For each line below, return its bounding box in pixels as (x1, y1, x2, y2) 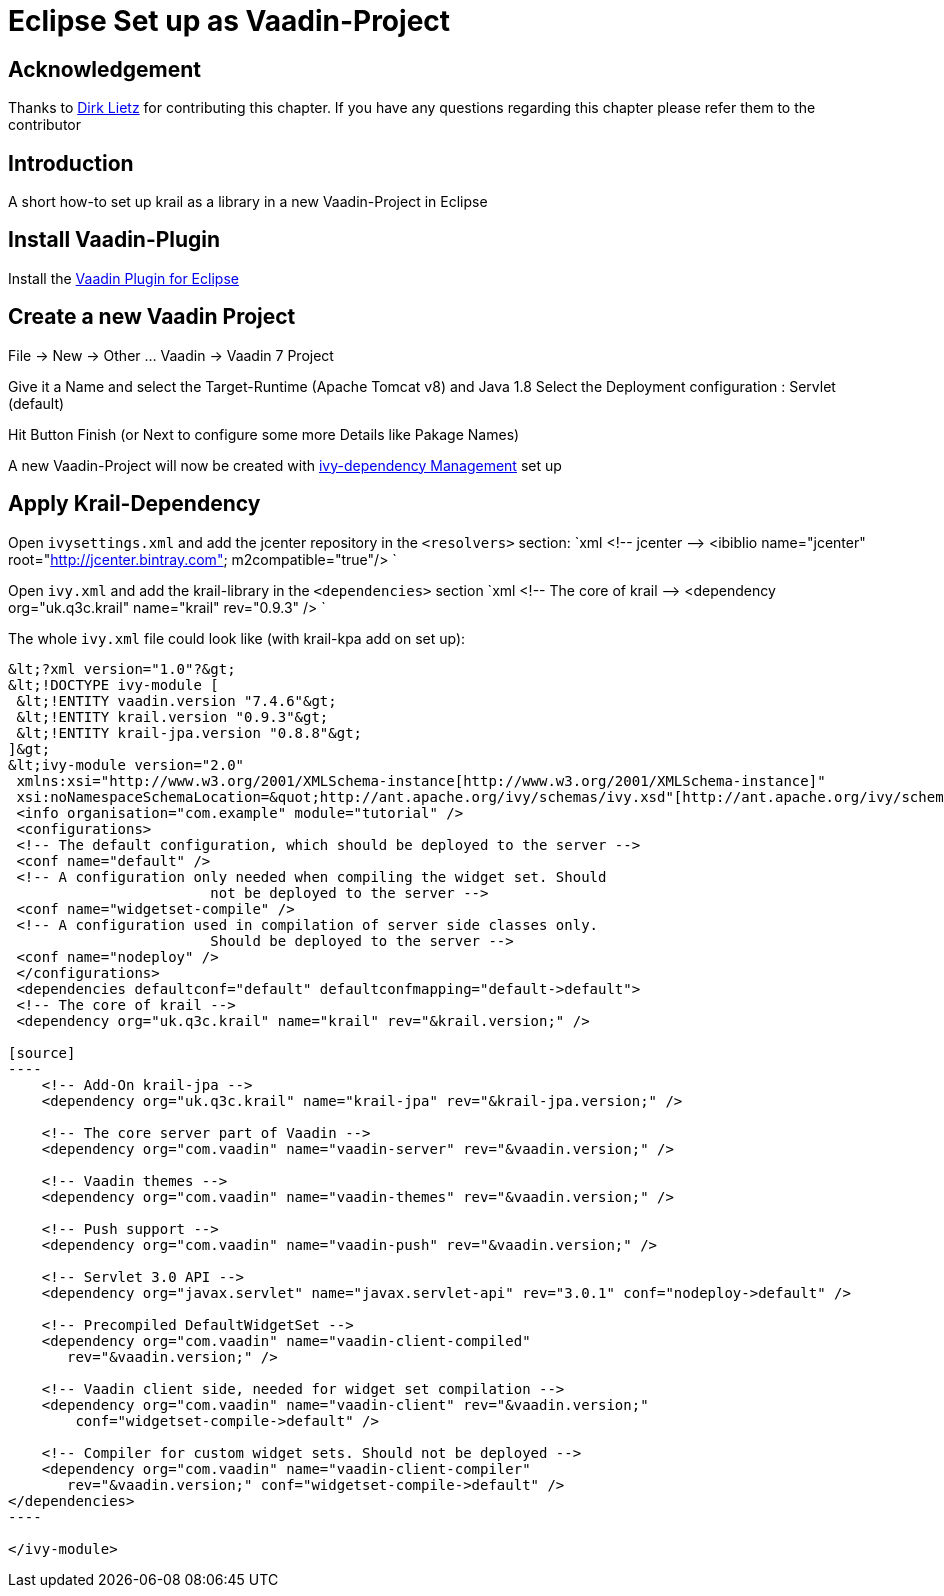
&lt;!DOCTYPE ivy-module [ (8, 676, 219, 693)
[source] (8, 1044, 76, 1061)
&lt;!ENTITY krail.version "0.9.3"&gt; (16, 708, 329, 725)
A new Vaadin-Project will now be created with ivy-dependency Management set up (8, 456, 562, 474)
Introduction (8, 150, 134, 176)
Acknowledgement (8, 56, 201, 82)
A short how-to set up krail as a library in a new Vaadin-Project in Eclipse (8, 193, 488, 211)
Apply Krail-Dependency (8, 491, 261, 517)
